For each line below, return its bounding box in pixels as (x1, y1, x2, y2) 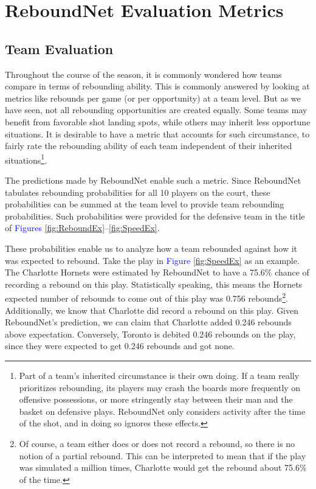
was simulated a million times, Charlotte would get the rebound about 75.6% (19, 461, 307, 474)
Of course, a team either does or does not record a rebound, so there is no (19, 437, 295, 449)
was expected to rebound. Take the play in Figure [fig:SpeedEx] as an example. (5, 254, 300, 266)
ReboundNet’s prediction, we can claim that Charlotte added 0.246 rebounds (5, 316, 292, 328)
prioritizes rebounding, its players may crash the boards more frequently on (19, 381, 301, 394)
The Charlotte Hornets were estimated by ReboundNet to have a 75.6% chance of (5, 266, 309, 279)
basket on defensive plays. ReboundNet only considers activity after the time (19, 404, 306, 417)
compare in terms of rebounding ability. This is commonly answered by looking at (5, 80, 310, 92)
